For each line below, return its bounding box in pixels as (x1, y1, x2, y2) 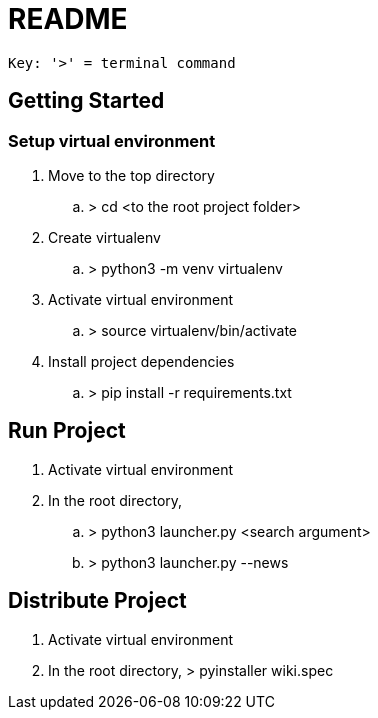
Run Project (8, 418, 126, 444)
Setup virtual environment (8, 130, 216, 151)
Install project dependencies (48, 352, 235, 370)
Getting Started (8, 88, 165, 114)
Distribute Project (8, 588, 187, 614)
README (8, 2, 128, 36)
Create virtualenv (48, 228, 161, 246)
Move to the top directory (48, 166, 215, 184)
